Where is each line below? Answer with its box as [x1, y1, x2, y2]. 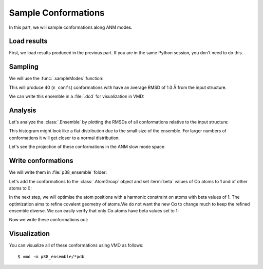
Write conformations [9, 157, 74, 165]
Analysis [9, 106, 37, 114]
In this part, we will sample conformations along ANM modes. [9, 24, 132, 30]
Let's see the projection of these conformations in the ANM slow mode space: [9, 144, 166, 150]
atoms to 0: [9, 185, 32, 191]
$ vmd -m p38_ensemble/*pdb [18, 254, 85, 259]
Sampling [9, 62, 39, 71]
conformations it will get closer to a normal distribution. [9, 135, 120, 141]
